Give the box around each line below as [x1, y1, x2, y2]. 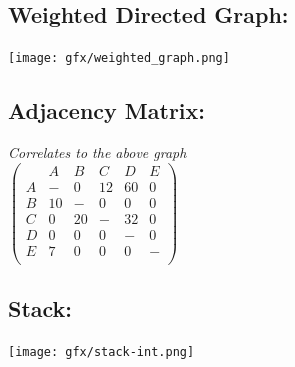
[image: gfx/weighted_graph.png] [8, 51, 230, 66]
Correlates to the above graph [8, 142, 187, 163]
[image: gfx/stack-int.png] [8, 345, 195, 360]
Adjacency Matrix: [8, 95, 206, 126]
